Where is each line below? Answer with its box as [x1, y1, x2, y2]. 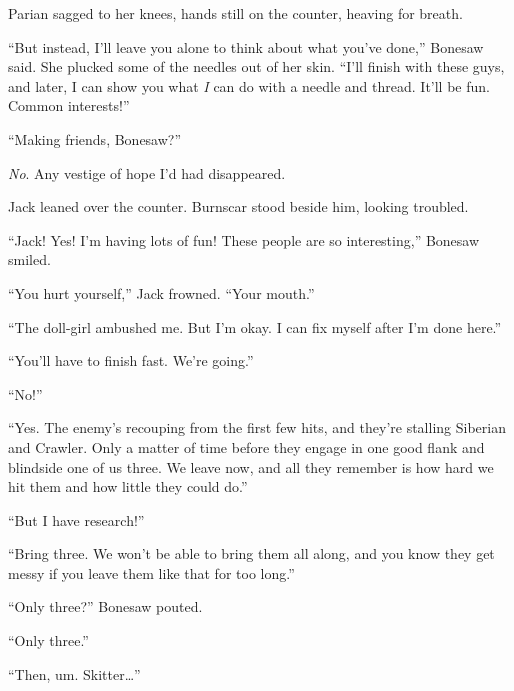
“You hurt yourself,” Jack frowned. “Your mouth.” [8, 282, 315, 303]
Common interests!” [8, 95, 130, 116]
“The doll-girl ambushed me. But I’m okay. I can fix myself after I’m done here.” [8, 316, 502, 337]
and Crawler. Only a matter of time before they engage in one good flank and [8, 436, 485, 457]
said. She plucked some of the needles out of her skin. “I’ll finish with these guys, [8, 56, 505, 77]
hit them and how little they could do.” [8, 476, 248, 497]
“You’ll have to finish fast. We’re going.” [8, 350, 254, 371]
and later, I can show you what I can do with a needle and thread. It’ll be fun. [8, 75, 490, 96]
